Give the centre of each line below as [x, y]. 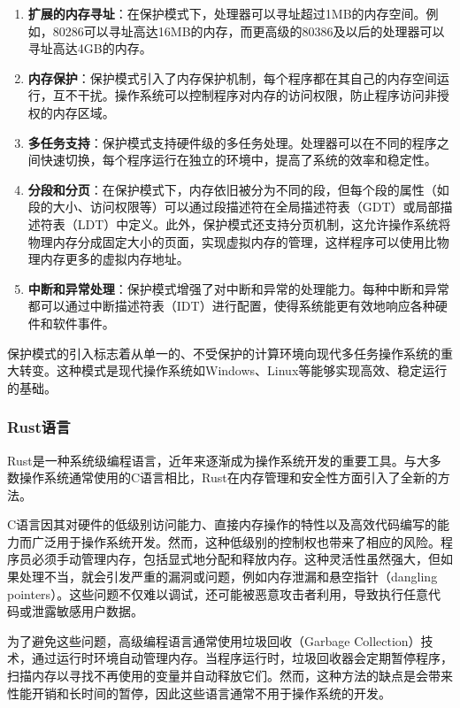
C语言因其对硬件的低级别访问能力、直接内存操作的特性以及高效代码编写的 [222, 524]
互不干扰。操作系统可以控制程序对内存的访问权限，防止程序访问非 [245, 95]
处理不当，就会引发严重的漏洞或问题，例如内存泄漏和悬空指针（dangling [228, 577]
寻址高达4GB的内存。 [90, 48]
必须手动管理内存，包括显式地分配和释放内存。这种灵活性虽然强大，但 [236, 559]
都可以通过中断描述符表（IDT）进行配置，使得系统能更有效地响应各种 [231, 306]
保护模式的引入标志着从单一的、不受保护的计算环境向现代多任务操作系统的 [224, 353]
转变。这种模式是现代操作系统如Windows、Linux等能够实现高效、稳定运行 [233, 370]
